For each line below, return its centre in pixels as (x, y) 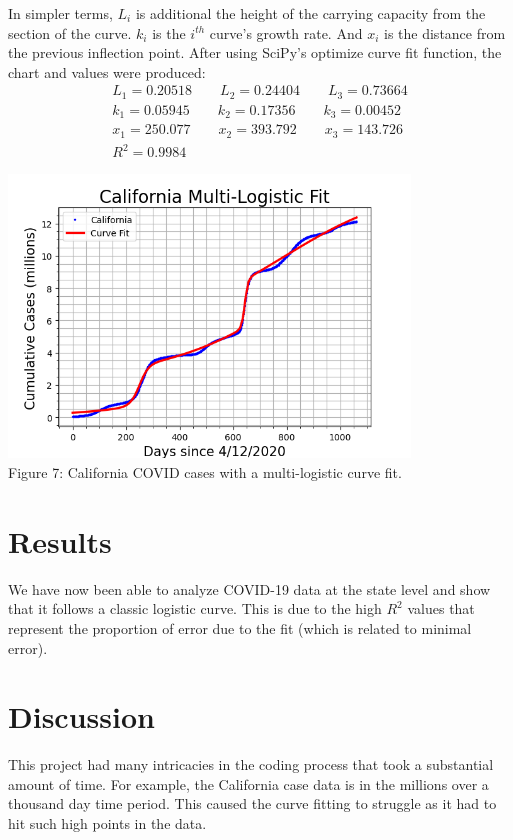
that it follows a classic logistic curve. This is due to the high (195, 608)
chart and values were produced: (107, 71)
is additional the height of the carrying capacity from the (310, 13)
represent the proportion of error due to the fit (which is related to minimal (240, 627)
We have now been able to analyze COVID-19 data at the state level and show (249, 588)
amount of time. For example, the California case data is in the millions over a (248, 783)
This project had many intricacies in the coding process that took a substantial (251, 764)
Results (60, 540)
